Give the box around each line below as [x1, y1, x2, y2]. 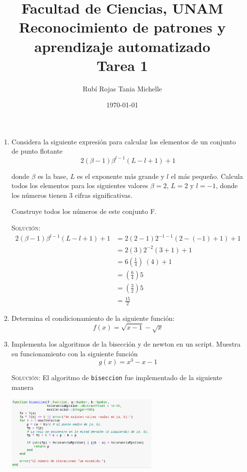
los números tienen [11, 190, 67, 200]
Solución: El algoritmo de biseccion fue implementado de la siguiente [11, 372, 222, 383]
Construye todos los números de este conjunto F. [11, 206, 157, 216]
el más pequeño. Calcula [171, 171, 243, 181]
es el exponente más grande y [77, 171, 165, 181]
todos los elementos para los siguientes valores [11, 180, 148, 191]
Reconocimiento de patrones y [18, 17, 226, 37]
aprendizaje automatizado [34, 36, 211, 56]
